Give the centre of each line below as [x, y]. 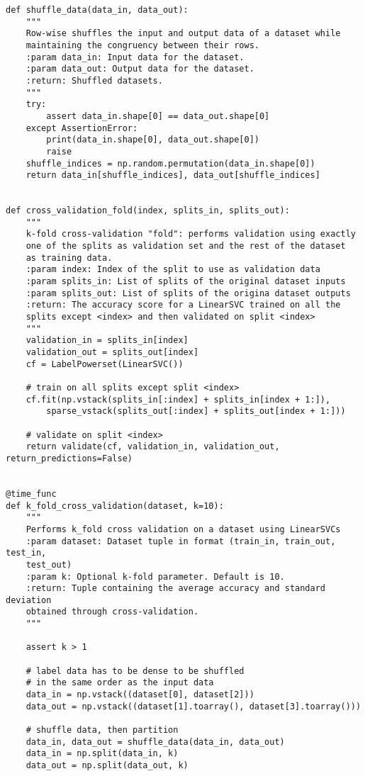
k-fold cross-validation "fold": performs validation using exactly [191, 234]
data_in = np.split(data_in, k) [102, 754]
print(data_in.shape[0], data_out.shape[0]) [153, 140]
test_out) [49, 564]
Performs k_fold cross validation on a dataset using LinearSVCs [183, 529]
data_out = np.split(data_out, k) [107, 765]
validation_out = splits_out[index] [112, 353]
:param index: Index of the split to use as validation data [173, 270]
